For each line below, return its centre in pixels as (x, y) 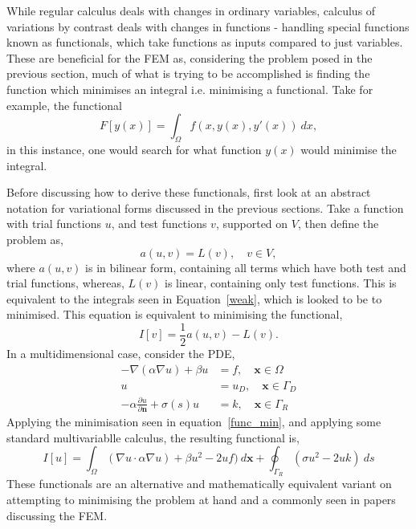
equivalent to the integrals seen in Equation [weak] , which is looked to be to (194, 298)
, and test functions (159, 224)
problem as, (35, 239)
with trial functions (54, 224)
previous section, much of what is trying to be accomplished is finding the (188, 73)
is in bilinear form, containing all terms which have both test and (246, 267)
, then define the (338, 224)
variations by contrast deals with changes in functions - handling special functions (208, 26)
